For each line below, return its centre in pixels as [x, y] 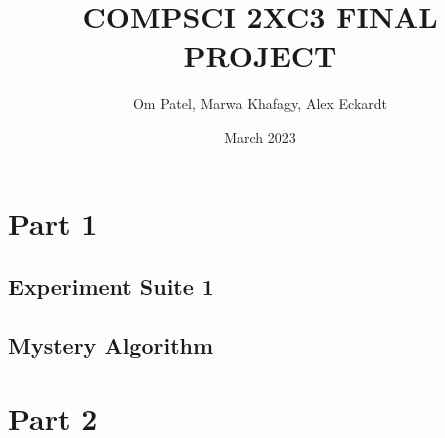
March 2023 [260, 136]
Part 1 [53, 222]
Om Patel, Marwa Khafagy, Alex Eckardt [260, 103]
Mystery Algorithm [111, 344]
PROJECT [260, 55]
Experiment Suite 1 [111, 286]
